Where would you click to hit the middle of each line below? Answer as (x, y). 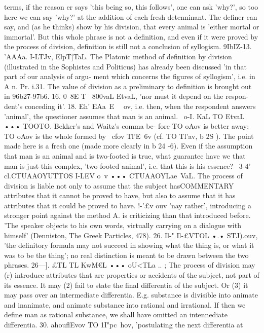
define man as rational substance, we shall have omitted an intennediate (116, 314)
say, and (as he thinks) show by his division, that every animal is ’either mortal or (132, 27)
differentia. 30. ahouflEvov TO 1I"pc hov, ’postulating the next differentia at (124, 324)
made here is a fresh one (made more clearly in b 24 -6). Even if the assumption (128, 146)
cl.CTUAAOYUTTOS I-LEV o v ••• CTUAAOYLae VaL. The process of (123, 176)
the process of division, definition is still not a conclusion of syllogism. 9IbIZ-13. (128, 46)
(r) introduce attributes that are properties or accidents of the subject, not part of (132, 275)
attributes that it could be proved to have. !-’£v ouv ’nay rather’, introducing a (128, 205)
